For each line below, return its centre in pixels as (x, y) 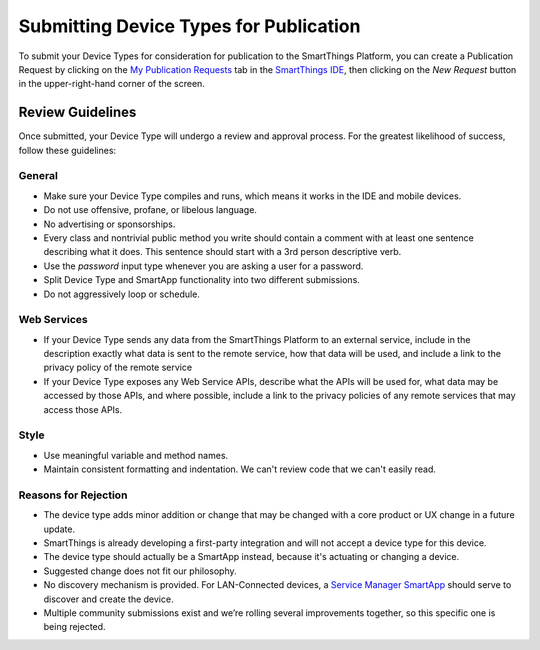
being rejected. (74, 627)
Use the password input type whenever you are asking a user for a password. (203, 266)
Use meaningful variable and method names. (136, 455)
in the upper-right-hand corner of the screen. (111, 84)
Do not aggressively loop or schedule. (121, 294)
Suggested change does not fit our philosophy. (140, 571)
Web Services (53, 320)
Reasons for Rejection (73, 495)
